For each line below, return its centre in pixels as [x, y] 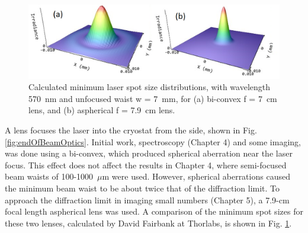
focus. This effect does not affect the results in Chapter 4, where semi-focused [146, 165]
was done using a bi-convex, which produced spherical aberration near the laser [149, 153]
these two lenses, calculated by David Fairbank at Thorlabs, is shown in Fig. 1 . [148, 223]
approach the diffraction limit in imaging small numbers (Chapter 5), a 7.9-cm [147, 200]
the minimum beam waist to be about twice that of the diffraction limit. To [142, 188]
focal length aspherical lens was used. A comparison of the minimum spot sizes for [154, 211]
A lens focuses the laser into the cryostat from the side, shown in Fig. [131, 130]
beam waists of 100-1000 [49, 176]
